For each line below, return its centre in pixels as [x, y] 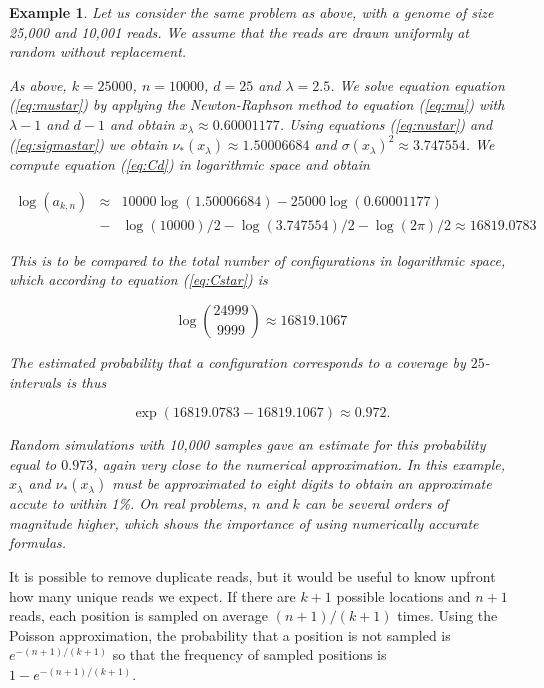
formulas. [38, 542]
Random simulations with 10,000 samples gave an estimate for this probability [247, 444]
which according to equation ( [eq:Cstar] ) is [138, 279]
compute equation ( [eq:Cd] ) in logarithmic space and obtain [189, 164]
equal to [33, 463]
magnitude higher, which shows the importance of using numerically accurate [244, 522]
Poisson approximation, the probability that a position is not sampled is [230, 634]
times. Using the [447, 615]
